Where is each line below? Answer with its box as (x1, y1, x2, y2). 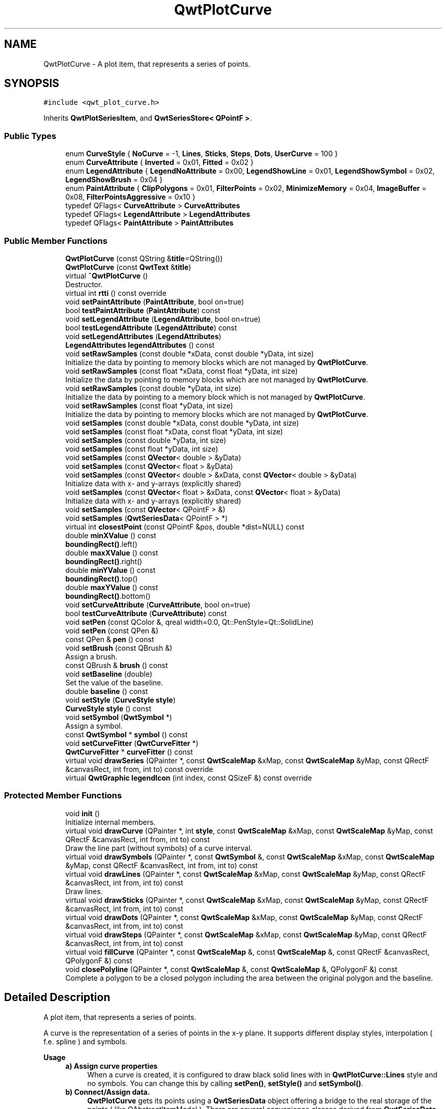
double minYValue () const (65, 565, 156, 574)
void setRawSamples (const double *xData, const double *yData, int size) (65, 349, 314, 358)
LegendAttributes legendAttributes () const (65, 340, 215, 349)
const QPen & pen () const (65, 634, 154, 644)
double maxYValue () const (65, 583, 158, 592)
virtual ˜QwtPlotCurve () (65, 271, 148, 280)
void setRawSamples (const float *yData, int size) (65, 401, 233, 410)
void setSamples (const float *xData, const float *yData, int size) (65, 427, 283, 436)
